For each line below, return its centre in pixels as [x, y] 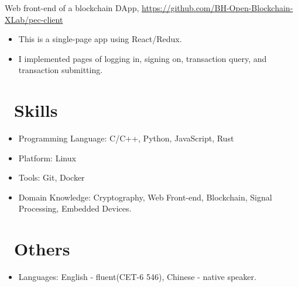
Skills [36, 110]
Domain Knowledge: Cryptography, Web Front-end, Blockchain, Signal [145, 197]
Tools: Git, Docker [52, 177]
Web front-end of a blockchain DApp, [72, 8]
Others [42, 249]
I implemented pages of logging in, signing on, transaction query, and [143, 58]
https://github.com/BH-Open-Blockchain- [217, 8]
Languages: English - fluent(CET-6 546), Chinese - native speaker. [137, 277]
